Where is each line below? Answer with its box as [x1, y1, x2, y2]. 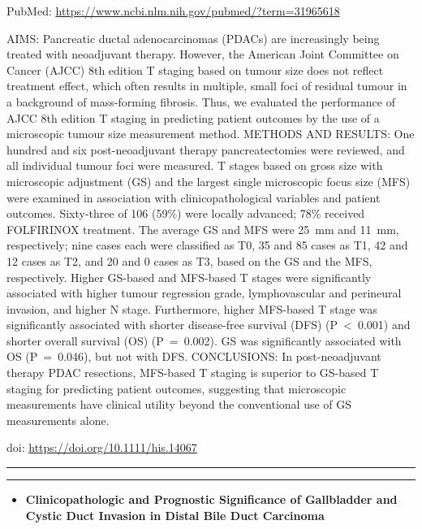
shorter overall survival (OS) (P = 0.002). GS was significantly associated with [6, 332, 402, 349]
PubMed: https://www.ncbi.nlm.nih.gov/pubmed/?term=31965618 [6, 2, 340, 19]
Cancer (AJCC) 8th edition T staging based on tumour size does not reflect [6, 61, 384, 78]
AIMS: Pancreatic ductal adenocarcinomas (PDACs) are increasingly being [6, 29, 380, 46]
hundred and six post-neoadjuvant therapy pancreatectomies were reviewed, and [6, 141, 405, 158]
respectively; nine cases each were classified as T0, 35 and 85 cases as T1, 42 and [6, 236, 408, 254]
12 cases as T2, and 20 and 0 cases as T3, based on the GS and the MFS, [6, 252, 372, 269]
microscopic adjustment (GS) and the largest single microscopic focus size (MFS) [6, 172, 411, 189]
